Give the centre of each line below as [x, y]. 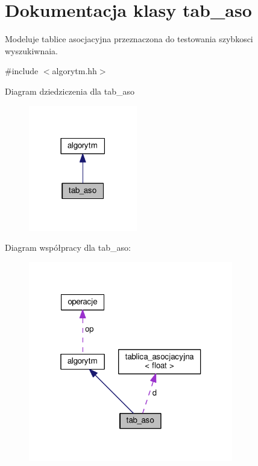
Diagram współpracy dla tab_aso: [68, 247]
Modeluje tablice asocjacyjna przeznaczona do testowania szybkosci [129, 39]
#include [22, 71]
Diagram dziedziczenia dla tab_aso [70, 91]
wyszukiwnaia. [31, 50]
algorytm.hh [74, 71]
